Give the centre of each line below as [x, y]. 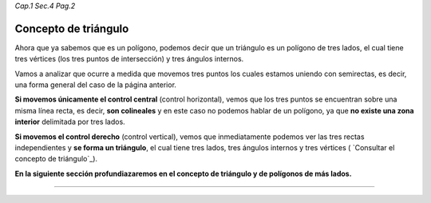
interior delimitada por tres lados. [70, 122]
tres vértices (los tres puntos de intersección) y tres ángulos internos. [129, 59]
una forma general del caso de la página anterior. [96, 85]
